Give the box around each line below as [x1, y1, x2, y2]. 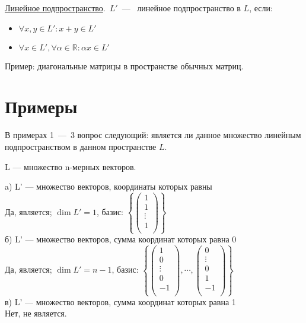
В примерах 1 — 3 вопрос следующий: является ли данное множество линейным [5, 129, 301, 141]
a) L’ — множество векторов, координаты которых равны [5, 180, 212, 193]
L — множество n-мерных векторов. [5, 160, 136, 172]
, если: [249, 2, 273, 14]
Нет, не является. [5, 307, 67, 319]
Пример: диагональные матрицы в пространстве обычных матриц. [5, 59, 244, 72]
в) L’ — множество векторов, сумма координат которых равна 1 [5, 295, 236, 308]
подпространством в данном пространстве [5, 140, 157, 152]
